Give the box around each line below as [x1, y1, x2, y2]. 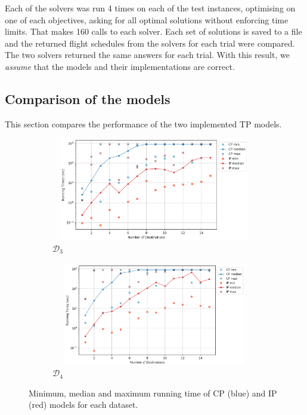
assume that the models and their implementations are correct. [5, 60, 235, 72]
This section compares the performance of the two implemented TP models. [5, 117, 282, 130]
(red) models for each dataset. [29, 398, 138, 411]
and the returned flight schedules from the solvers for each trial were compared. [5, 36, 295, 49]
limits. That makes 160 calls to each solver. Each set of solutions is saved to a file [5, 25, 302, 38]
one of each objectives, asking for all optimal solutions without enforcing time [5, 13, 289, 26]
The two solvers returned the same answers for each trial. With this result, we [5, 48, 290, 61]
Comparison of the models [5, 89, 170, 108]
